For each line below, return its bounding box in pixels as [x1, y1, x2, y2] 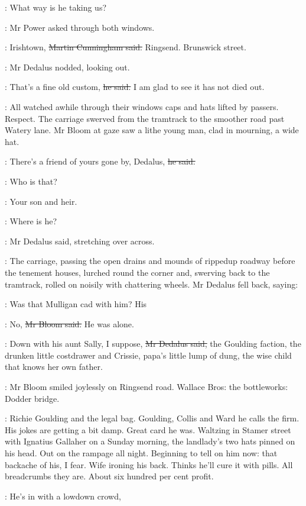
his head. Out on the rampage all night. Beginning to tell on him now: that [5, 447, 278, 459]
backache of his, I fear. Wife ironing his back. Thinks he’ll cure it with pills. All [5, 458, 293, 470]
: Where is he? [5, 215, 57, 227]
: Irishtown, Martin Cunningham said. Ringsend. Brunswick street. [5, 41, 246, 53]
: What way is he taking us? [5, 1, 107, 13]
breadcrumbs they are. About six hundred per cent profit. [5, 470, 214, 482]
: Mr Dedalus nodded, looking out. [5, 60, 130, 73]
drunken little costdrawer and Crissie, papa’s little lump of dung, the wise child [5, 349, 292, 361]
